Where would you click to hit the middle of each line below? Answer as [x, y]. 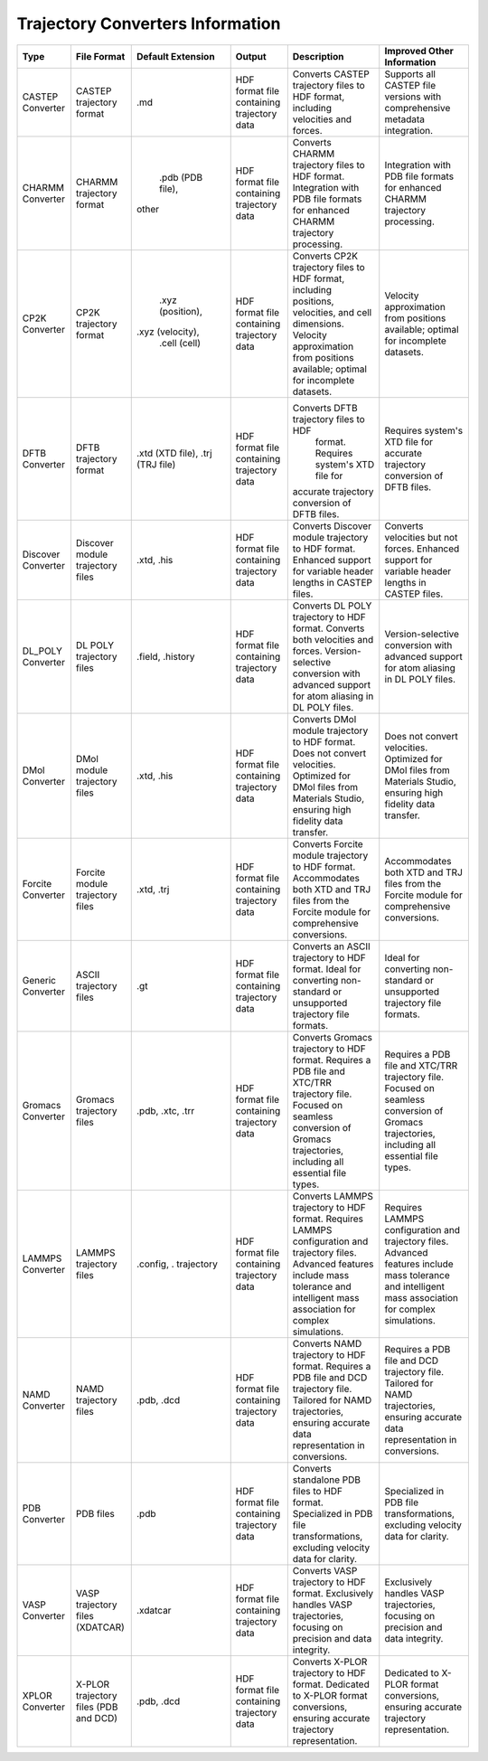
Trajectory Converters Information [149, 24]
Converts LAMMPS [333, 1196]
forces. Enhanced [422, 549]
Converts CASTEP [331, 74]
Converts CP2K [325, 256]
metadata [404, 119]
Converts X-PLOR [330, 1662]
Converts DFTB [325, 408]
